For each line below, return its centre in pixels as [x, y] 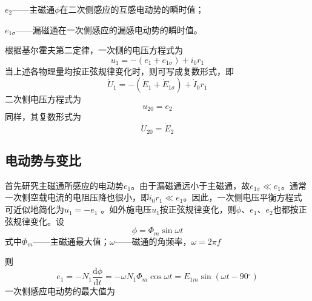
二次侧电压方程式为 [43, 99]
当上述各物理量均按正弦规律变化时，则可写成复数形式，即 [119, 71]
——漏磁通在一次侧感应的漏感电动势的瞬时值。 [109, 29]
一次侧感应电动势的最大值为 [60, 290]
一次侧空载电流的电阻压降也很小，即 [77, 197]
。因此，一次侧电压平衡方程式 [243, 197]
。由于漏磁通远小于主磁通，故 [191, 185]
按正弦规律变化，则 [198, 209]
